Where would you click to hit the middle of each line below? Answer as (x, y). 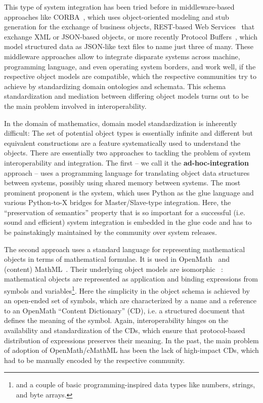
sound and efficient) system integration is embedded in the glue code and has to (128, 222)
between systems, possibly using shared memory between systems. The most (122, 183)
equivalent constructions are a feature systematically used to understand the (122, 143)
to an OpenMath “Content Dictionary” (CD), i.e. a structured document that (125, 310)
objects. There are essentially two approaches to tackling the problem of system (127, 153)
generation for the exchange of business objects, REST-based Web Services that (129, 27)
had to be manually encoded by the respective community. (95, 360)
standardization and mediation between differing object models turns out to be (126, 96)
